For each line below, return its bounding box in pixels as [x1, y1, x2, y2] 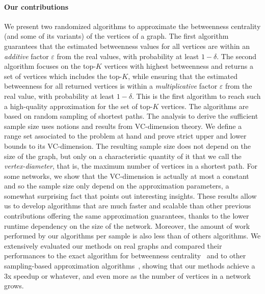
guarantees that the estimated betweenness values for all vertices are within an [4, 40, 250, 51]
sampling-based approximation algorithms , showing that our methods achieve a [4, 260, 255, 271]
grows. [4, 280, 24, 291]
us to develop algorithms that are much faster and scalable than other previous [4, 200, 251, 211]
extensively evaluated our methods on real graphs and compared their [4, 240, 222, 251]
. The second [217, 50, 257, 61]
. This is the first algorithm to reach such [132, 90, 261, 101]
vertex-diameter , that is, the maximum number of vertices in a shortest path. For [4, 161, 257, 171]
